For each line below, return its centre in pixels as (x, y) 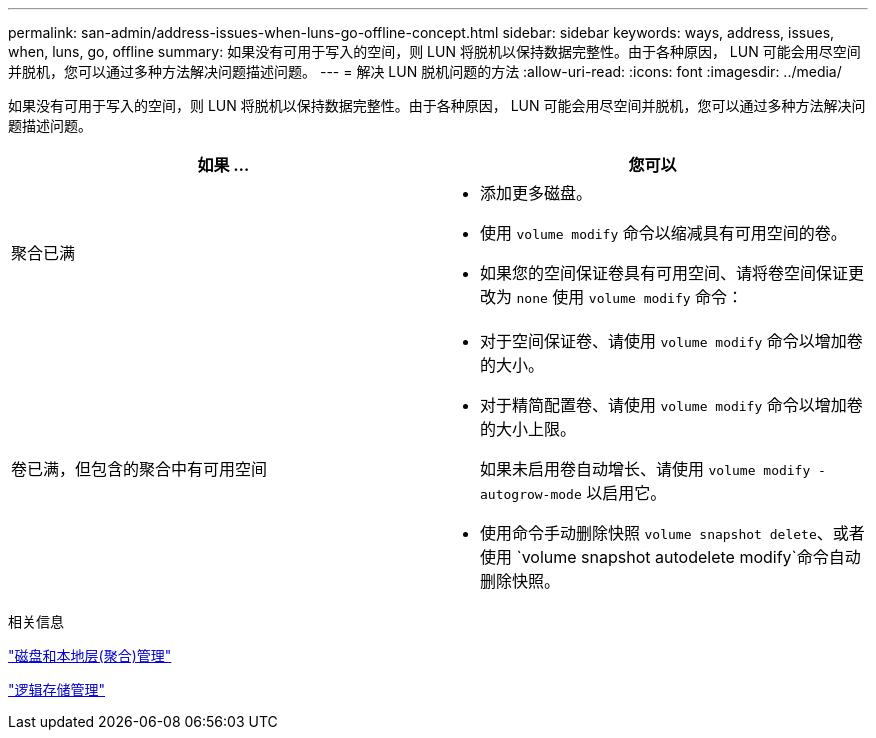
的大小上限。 (528, 429)
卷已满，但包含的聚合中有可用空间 (139, 469)
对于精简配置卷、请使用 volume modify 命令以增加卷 (671, 405)
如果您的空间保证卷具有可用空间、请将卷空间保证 (664, 273)
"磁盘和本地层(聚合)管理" (90, 655)
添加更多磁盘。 (536, 193)
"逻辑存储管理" (57, 689)
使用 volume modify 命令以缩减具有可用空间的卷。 (663, 233)
